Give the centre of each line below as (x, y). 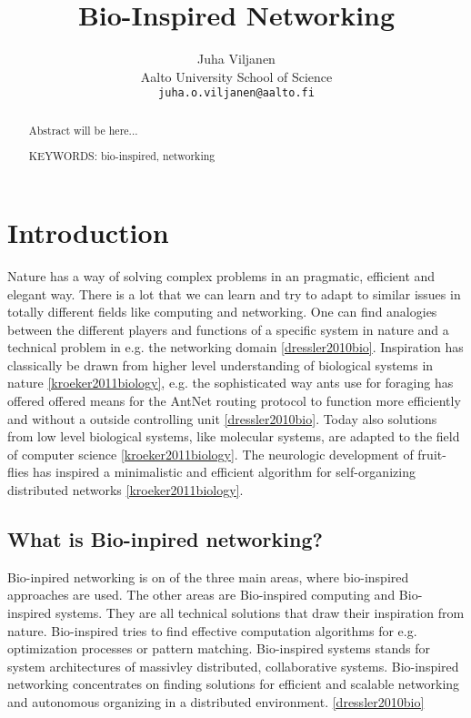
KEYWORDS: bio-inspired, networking (122, 156)
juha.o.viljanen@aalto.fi (236, 93)
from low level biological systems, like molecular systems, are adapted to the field (234, 436)
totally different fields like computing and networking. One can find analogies (222, 312)
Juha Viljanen (236, 59)
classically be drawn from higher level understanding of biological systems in (220, 364)
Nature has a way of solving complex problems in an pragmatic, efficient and (221, 275)
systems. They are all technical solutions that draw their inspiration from (260, 613)
